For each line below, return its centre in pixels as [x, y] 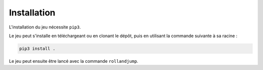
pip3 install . [37, 49]
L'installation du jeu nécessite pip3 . [45, 27]
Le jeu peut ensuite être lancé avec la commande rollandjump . [74, 61]
